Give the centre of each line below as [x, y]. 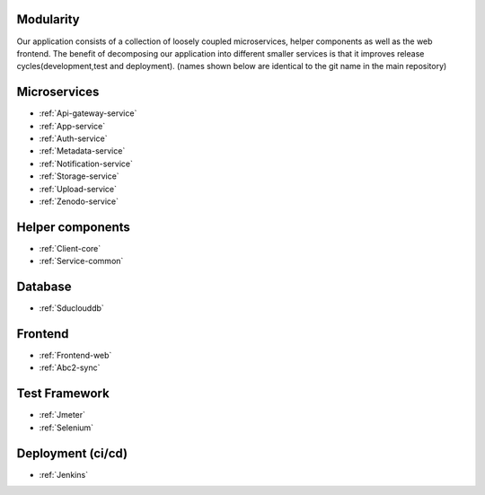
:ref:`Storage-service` [79, 176]
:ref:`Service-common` [81, 261]
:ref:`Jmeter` [62, 415]
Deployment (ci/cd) [72, 453]
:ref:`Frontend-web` [75, 356]
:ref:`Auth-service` [73, 138]
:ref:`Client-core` [70, 248]
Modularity [48, 19]
